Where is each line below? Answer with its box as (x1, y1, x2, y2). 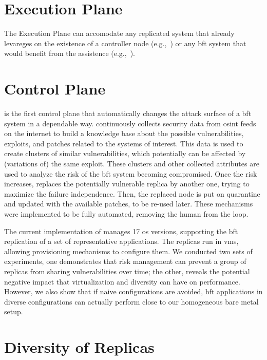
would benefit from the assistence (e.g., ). (4, 48, 135, 59)
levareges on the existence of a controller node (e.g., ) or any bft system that (4, 37, 246, 48)
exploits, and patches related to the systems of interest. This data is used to (4, 138, 243, 148)
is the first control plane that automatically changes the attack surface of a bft (4, 108, 252, 119)
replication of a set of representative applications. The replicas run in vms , (4, 236, 239, 247)
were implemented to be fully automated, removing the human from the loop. (4, 208, 249, 219)
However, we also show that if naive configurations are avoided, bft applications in (4, 286, 263, 297)
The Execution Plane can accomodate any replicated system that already (4, 28, 235, 39)
